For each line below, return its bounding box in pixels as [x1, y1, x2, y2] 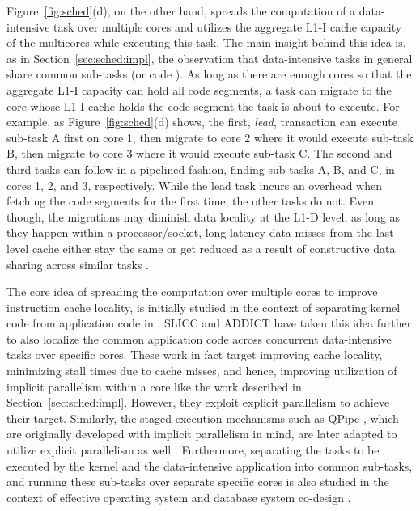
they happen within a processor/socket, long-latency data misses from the [6, 224, 373, 241]
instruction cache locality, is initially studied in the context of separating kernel [6, 298, 401, 315]
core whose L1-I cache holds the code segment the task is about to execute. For [6, 97, 400, 114]
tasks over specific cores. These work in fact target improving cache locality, [6, 346, 383, 363]
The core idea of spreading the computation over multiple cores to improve [6, 283, 378, 300]
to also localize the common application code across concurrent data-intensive [6, 330, 392, 347]
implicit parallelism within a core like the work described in [6, 378, 302, 395]
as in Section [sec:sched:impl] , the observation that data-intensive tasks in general [6, 49, 413, 66]
